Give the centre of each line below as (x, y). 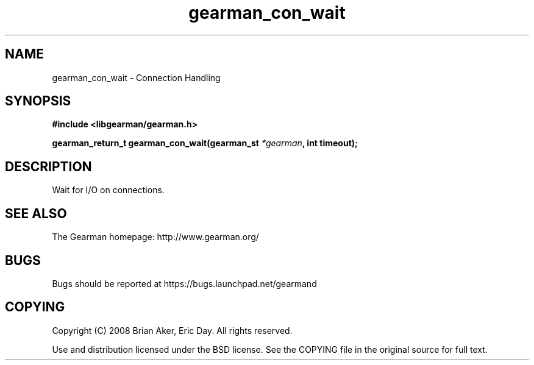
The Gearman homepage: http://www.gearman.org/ (155, 237)
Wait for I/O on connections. (108, 190)
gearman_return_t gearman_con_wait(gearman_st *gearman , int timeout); (205, 143)
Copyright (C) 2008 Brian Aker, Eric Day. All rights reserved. (172, 330)
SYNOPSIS (38, 101)
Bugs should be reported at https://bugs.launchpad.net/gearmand (184, 283)
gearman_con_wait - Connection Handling (136, 77)
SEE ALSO (36, 213)
